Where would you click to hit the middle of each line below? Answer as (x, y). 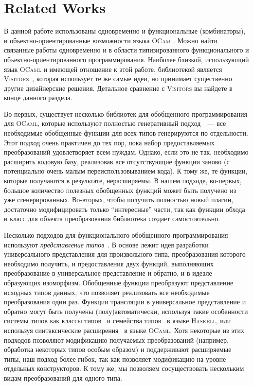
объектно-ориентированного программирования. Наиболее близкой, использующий (126, 59)
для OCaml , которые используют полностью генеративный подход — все (115, 123)
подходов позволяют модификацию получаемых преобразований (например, (116, 340)
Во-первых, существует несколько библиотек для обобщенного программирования (126, 114)
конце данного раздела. (38, 97)
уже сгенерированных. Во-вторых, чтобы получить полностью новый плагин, (119, 200)
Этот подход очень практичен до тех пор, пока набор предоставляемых (109, 142)
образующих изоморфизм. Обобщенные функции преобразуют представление (119, 282)
